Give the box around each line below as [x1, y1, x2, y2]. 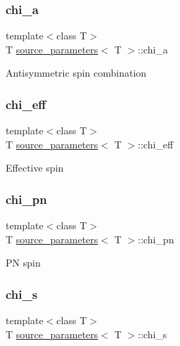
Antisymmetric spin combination [6, 65, 147, 80]
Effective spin [6, 160, 64, 175]
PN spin [6, 255, 41, 270]
